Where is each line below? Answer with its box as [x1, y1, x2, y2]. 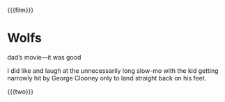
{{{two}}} [7, 87, 34, 96]
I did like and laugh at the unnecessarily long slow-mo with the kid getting [7, 66, 219, 75]
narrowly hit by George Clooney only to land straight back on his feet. [7, 74, 207, 82]
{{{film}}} [7, 6, 34, 14]
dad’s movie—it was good [7, 53, 82, 61]
